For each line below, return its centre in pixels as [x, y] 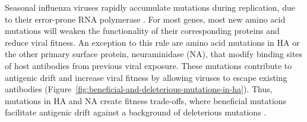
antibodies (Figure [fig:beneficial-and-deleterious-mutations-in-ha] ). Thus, [139, 89]
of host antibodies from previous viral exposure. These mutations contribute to [148, 65]
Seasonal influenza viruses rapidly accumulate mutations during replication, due [150, 7]
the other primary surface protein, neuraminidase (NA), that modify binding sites [154, 54]
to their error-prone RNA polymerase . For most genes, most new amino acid [145, 19]
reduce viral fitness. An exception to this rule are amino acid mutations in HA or [152, 42]
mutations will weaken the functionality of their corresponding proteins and [142, 31]
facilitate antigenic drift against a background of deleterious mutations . [136, 112]
